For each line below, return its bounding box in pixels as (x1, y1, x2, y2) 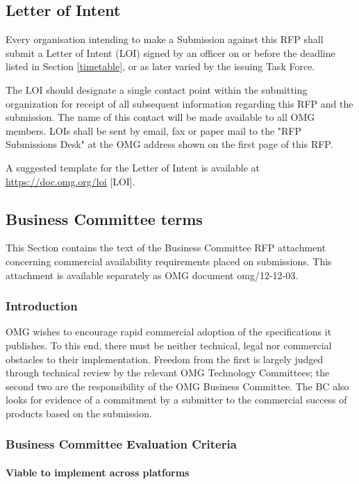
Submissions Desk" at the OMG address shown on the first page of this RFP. (6, 137, 333, 151)
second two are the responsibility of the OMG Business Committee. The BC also (6, 378, 349, 393)
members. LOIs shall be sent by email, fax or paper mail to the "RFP (6, 123, 302, 137)
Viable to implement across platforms (6, 465, 190, 479)
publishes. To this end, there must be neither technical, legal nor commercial (6, 337, 332, 352)
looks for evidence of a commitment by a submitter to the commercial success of (6, 392, 347, 407)
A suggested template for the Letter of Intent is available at (6, 160, 260, 174)
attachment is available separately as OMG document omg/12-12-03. (6, 267, 299, 282)
